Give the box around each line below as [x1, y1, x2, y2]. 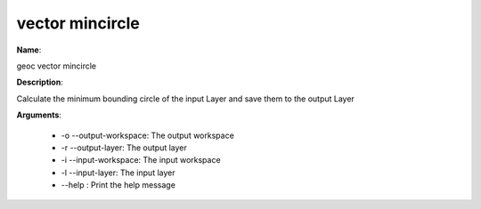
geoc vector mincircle [16, 60, 97, 71]
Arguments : [16, 109, 62, 120]
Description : [16, 76, 64, 88]
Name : [16, 44, 42, 55]
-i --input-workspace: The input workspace [61, 155, 222, 165]
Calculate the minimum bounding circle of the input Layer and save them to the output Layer [16, 93, 355, 104]
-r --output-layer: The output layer [61, 142, 187, 153]
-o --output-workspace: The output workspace [61, 130, 235, 141]
